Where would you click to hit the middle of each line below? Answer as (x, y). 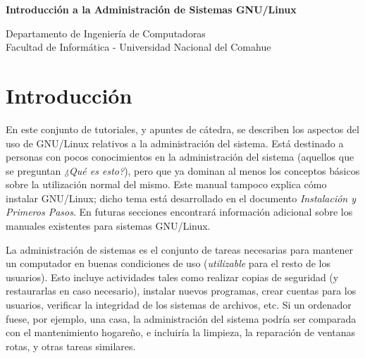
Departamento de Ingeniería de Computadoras (106, 33)
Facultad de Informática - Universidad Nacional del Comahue (138, 47)
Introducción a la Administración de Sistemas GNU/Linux (151, 9)
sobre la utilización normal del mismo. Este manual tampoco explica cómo (166, 184)
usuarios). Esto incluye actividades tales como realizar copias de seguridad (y (172, 277)
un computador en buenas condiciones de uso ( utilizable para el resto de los (168, 263)
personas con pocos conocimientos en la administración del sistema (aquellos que (180, 157)
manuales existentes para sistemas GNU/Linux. (108, 226)
